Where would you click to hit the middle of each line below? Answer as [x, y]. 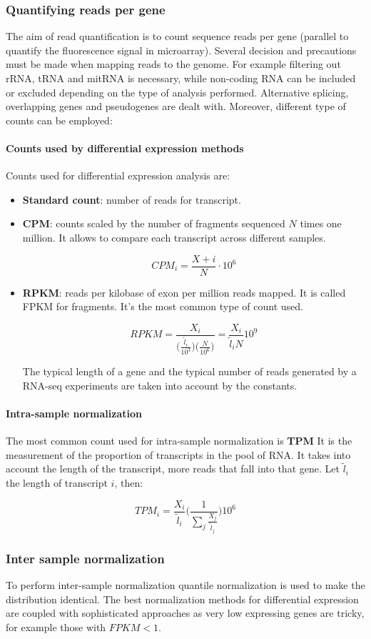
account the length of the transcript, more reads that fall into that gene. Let [173, 469]
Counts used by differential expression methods [125, 148]
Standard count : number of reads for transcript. [132, 199]
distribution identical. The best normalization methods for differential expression [182, 599]
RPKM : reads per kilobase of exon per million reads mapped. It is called [184, 292]
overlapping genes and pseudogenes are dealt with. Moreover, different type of [176, 106]
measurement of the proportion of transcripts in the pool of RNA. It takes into [178, 454]
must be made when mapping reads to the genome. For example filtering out [173, 64]
